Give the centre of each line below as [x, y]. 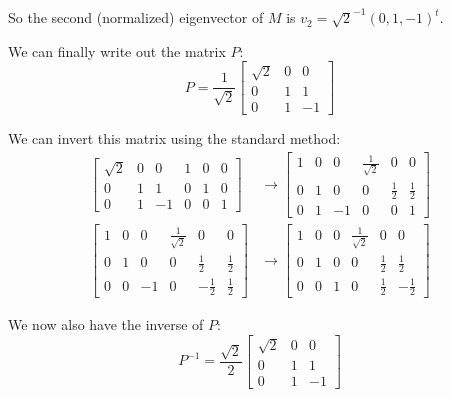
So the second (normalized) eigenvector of [136, 17]
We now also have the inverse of [106, 324]
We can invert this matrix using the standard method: [174, 138]
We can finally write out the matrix [117, 50]
